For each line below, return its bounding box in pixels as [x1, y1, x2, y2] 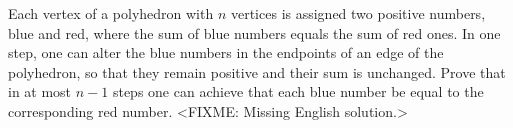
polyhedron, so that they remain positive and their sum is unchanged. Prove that [8, 61, 506, 82]
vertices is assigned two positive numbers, [230, 3, 486, 23]
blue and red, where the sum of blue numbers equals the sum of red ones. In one [8, 22, 501, 43]
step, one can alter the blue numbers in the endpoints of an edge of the [8, 42, 444, 63]
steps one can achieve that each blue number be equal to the [112, 81, 484, 102]
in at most [8, 81, 72, 102]
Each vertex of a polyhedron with [8, 3, 214, 23]
